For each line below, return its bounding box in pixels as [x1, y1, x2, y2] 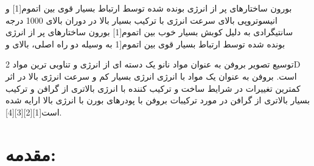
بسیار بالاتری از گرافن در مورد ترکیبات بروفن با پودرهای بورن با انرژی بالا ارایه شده [5, 94, 310, 106]
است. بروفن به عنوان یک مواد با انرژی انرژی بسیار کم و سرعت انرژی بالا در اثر [5, 69, 297, 82]
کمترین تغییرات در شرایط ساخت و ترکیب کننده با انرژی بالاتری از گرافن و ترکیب [5, 81, 301, 94]
